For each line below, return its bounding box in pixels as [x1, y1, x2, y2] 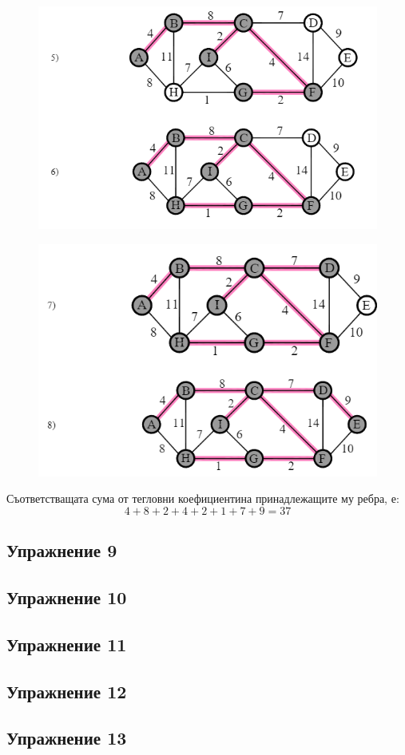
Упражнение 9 [6, 538, 117, 563]
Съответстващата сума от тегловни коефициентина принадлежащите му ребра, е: [6, 490, 399, 507]
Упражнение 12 [6, 678, 127, 703]
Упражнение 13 [6, 725, 127, 750]
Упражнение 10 [6, 585, 127, 610]
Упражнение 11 [6, 631, 127, 656]
